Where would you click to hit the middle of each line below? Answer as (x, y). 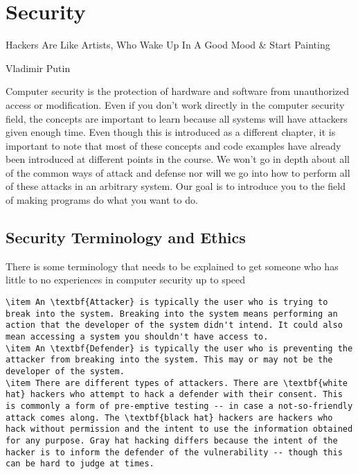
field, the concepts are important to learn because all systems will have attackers (177, 118)
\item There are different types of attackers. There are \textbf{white (177, 383)
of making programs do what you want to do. (102, 200)
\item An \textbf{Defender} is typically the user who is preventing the (179, 348)
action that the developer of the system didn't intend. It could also (174, 325)
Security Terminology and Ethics (126, 237)
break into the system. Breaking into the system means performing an (172, 314)
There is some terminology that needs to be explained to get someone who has (172, 266)
